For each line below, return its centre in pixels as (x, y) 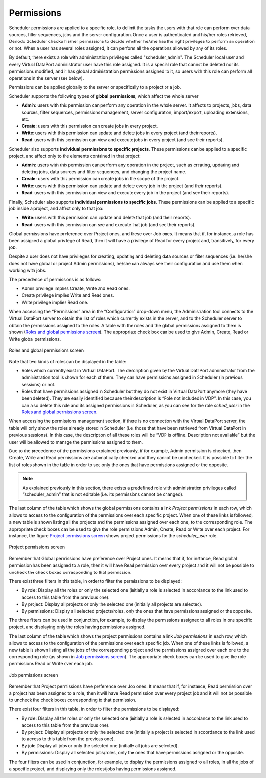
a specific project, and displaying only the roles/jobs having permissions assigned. (93, 769)
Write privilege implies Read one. (55, 302)
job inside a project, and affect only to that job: (56, 208)
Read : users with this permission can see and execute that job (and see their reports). (108, 224)
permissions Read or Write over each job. (51, 664)
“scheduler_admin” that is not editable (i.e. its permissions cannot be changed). (103, 494)
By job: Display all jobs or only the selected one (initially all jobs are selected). (100, 746)
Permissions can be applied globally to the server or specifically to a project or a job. (95, 87)
